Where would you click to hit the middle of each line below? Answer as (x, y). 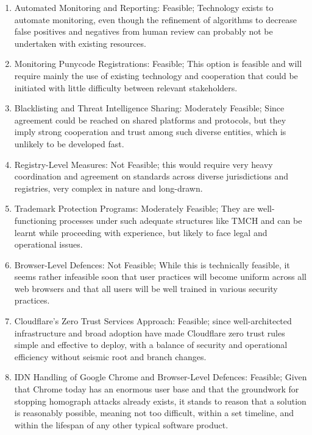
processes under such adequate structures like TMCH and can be (181, 220)
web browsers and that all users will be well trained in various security (146, 288)
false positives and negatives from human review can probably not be (144, 31)
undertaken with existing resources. (80, 43)
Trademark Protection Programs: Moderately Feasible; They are (134, 208)
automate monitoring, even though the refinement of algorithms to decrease (155, 19)
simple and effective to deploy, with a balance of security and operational (151, 345)
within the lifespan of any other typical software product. (121, 424)
